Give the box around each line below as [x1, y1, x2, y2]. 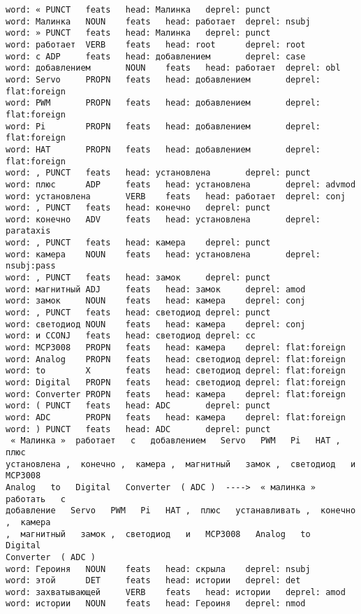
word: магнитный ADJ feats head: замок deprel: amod [6, 284, 306, 294]
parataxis [6, 226, 51, 236]
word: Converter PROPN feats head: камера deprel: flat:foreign [6, 389, 346, 399]
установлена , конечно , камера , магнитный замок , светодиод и [6, 459, 356, 469]
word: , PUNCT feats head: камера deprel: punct [6, 238, 271, 248]
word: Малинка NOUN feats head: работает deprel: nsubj [6, 16, 311, 27]
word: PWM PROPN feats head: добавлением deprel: [6, 98, 321, 108]
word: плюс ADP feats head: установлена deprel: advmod [6, 179, 356, 190]
